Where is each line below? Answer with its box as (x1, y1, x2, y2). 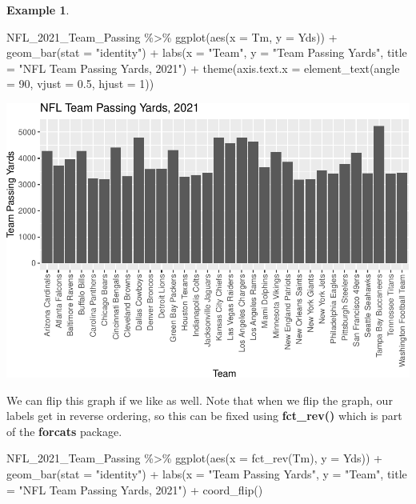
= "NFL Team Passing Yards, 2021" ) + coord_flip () (6, 481, 263, 498)
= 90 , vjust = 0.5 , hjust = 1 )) (6, 75, 154, 92)
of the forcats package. (6, 422, 122, 439)
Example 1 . (6, 2, 70, 18)
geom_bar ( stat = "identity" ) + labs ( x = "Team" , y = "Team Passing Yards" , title (6, 44, 407, 61)
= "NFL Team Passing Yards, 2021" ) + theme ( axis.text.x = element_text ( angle (6, 59, 400, 76)
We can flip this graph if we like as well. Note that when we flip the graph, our (6, 391, 393, 408)
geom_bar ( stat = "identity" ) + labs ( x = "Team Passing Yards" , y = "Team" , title (6, 465, 407, 482)
